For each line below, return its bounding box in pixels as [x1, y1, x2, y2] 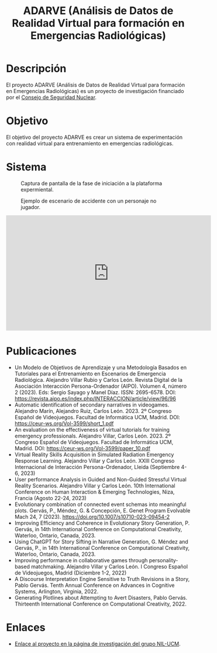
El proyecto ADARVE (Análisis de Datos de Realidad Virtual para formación [6, 81, 185, 88]
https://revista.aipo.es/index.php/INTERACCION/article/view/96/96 [14, 395, 177, 402]
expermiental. [20, 186, 54, 193]
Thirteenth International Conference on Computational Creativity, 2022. [14, 600, 187, 607]
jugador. [20, 203, 41, 210]
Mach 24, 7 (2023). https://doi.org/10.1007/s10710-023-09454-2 [14, 513, 170, 520]
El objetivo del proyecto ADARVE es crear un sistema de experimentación [6, 134, 183, 141]
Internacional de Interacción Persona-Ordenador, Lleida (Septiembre [14, 463, 180, 470]
